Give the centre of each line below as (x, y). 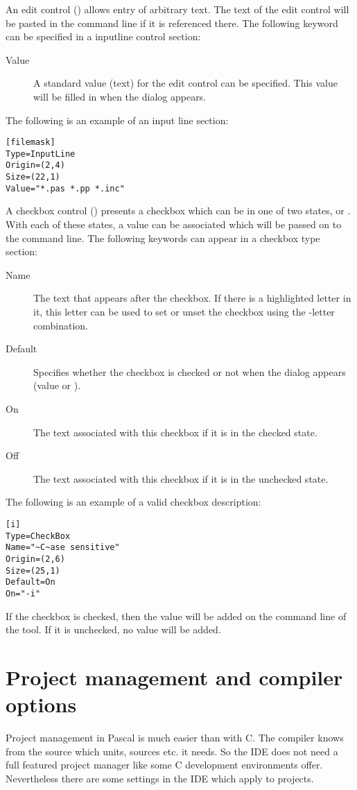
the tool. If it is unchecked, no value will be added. (113, 629)
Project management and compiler (174, 677)
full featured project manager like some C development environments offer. (164, 765)
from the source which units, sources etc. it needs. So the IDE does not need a (172, 751)
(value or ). (57, 385)
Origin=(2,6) (35, 559)
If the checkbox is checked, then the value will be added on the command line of (176, 616)
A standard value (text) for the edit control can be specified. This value (186, 83)
